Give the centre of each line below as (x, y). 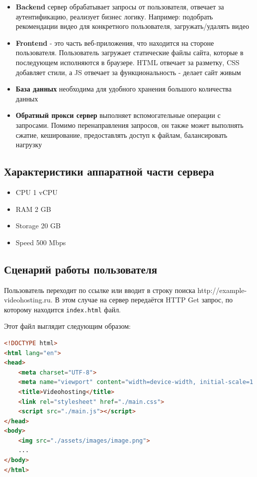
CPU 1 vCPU (37, 192)
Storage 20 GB (38, 226)
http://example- (222, 290)
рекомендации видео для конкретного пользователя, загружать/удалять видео (132, 26)
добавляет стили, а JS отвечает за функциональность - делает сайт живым (128, 72)
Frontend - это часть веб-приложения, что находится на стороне (115, 43)
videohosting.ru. (28, 300)
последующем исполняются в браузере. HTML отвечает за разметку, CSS (128, 62)
